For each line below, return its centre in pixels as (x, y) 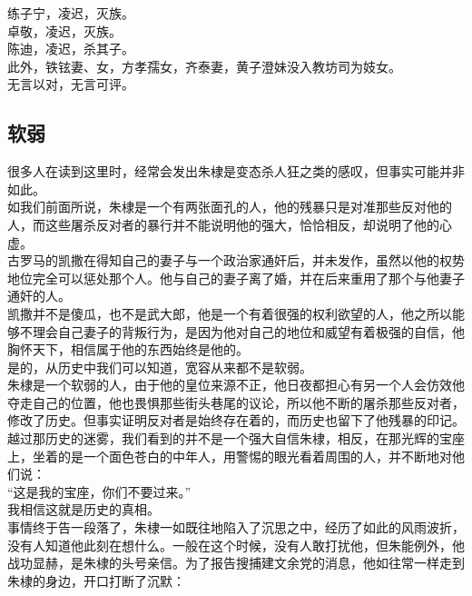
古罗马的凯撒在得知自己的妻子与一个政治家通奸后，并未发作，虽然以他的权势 (236, 260)
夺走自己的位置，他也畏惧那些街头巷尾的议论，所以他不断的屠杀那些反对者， (236, 402)
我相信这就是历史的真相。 (84, 509)
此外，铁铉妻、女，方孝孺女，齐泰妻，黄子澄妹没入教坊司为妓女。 (204, 66)
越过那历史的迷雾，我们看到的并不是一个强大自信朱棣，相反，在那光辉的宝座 (236, 438)
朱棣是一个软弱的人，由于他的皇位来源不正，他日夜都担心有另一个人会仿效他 (236, 385)
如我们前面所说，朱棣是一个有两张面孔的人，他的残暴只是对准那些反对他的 (230, 207)
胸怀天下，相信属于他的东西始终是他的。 (128, 349)
